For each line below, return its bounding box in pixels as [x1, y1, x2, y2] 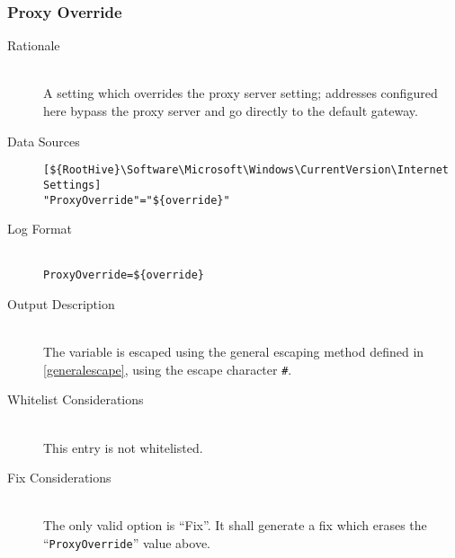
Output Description [7, 295, 115, 313]
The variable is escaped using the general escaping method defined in [43, 342, 424, 361]
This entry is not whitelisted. [43, 438, 203, 456]
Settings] [43, 178, 102, 191]
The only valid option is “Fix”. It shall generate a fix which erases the [43, 516, 427, 535]
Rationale [7, 36, 60, 55]
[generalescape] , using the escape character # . [43, 359, 292, 378]
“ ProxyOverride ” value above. [43, 534, 211, 552]
